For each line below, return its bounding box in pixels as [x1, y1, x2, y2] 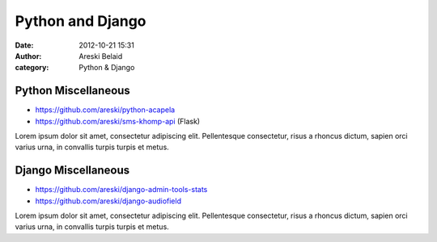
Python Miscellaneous [15, 84, 131, 98]
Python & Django [78, 63, 135, 73]
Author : [15, 51, 42, 60]
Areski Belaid [78, 51, 123, 60]
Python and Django [15, 12, 146, 30]
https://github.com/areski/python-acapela [35, 105, 176, 115]
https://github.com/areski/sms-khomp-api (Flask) [35, 116, 201, 126]
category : [15, 63, 49, 73]
